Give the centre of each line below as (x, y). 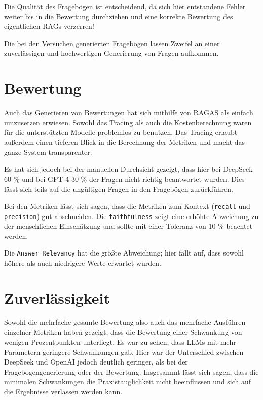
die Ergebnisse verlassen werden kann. (63, 391)
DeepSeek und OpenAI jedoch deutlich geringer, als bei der (96, 362)
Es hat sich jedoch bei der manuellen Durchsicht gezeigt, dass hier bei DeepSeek (128, 169)
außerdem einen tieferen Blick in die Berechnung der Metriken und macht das (125, 142)
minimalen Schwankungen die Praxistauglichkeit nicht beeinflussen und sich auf (128, 381)
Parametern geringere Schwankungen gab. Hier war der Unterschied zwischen (124, 352)
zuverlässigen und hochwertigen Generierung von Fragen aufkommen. (111, 53)
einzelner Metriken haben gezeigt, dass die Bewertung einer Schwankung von (123, 332)
